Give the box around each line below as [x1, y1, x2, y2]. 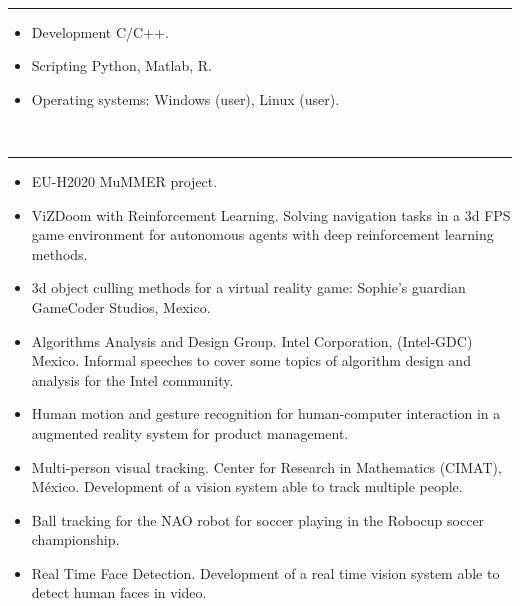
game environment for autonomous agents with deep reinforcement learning [31, 224, 494, 245]
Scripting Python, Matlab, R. [31, 55, 212, 76]
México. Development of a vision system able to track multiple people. [31, 476, 463, 497]
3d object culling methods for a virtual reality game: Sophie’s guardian [31, 277, 466, 298]
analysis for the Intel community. [31, 369, 234, 390]
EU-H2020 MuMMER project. [31, 170, 218, 191]
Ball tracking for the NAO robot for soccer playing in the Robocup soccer [31, 509, 485, 530]
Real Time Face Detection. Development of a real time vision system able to [31, 562, 500, 583]
